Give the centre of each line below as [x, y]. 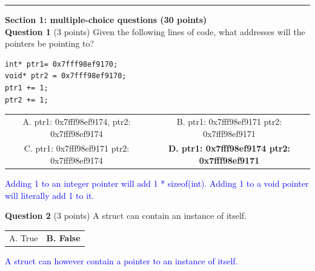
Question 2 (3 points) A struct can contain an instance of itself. [126, 216]
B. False [63, 237]
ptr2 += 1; [27, 100]
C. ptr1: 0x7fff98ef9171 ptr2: [77, 148]
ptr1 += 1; [27, 88]
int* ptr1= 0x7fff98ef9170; [61, 64]
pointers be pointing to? [50, 43]
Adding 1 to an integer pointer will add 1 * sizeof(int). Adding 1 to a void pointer [157, 183]
